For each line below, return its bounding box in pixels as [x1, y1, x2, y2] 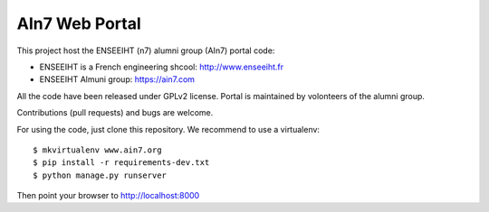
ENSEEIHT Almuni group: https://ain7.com [39, 74, 195, 85]
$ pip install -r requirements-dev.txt [33, 158, 210, 168]
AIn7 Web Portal [16, 14, 141, 33]
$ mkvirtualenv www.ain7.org [33, 144, 162, 155]
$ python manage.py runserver [33, 170, 168, 180]
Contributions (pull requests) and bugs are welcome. [16, 107, 214, 118]
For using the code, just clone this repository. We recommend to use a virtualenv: [16, 124, 321, 134]
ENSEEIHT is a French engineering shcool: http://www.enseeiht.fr [39, 61, 284, 72]
